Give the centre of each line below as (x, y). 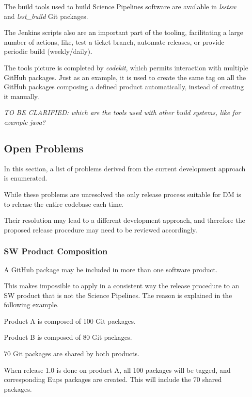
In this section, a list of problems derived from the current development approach (125, 168)
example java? (25, 122)
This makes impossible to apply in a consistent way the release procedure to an (122, 286)
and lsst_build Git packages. (46, 16)
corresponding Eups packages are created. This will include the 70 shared (113, 379)
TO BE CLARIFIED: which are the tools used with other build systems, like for (122, 112)
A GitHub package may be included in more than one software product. (111, 269)
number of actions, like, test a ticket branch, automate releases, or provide (114, 41)
